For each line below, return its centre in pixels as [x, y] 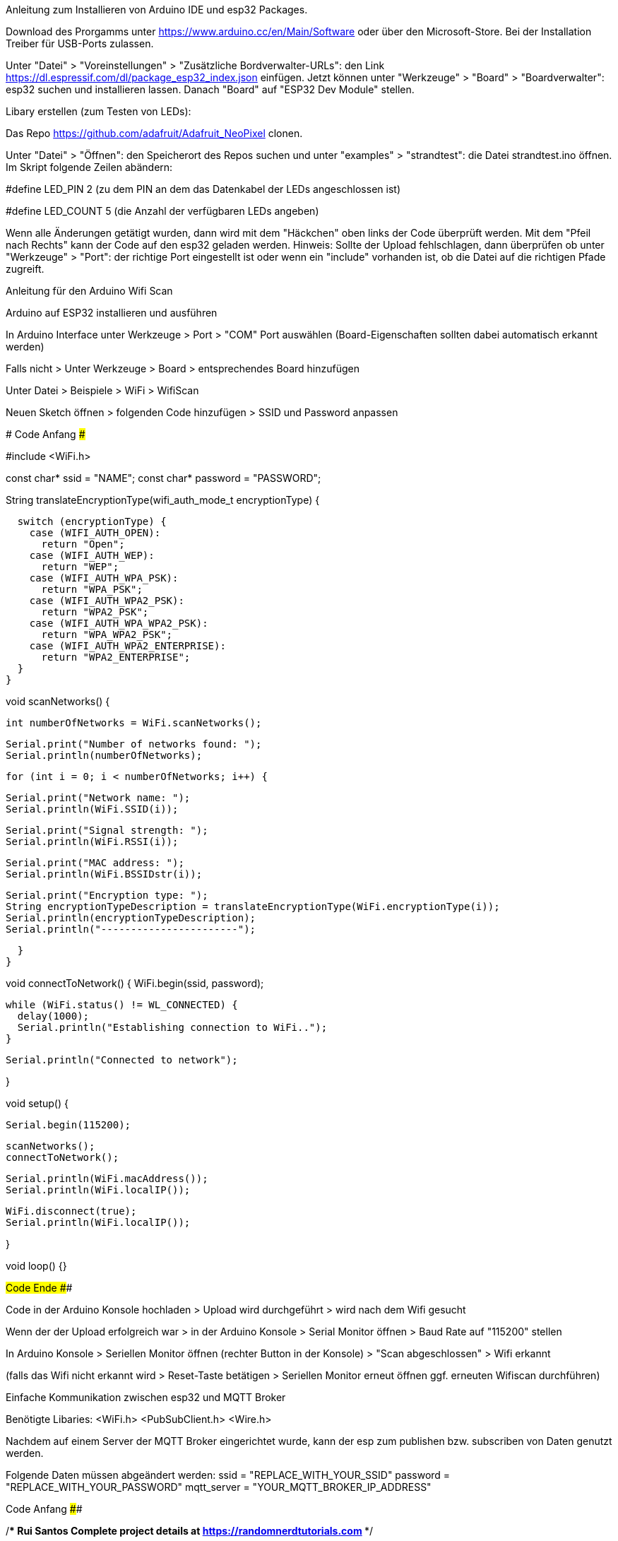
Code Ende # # [39, 1288]
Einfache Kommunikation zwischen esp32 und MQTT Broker [146, 1397]
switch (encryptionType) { [92, 521]
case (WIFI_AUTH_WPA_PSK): [104, 578]
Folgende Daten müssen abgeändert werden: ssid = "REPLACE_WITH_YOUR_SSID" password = [228, 1475]
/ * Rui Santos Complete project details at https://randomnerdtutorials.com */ [190, 1531]
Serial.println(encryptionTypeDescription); [131, 918]
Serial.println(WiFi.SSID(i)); [92, 809]
